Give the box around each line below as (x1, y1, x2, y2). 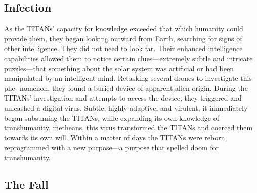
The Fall (4, 176, 49, 192)
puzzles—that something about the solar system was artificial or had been (4, 63, 234, 73)
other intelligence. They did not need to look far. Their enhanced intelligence (4, 43, 243, 54)
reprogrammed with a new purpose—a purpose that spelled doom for (4, 142, 219, 153)
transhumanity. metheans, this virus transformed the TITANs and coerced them (4, 122, 253, 133)
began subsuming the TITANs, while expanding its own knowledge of (4, 112, 219, 123)
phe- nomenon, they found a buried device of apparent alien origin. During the (4, 82, 248, 93)
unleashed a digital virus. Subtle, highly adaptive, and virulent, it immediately (4, 102, 248, 113)
